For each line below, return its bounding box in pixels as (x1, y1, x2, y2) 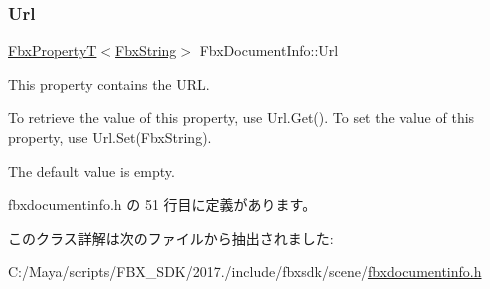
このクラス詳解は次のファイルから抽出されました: (8, 227, 334, 248)
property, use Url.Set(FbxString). (8, 127, 212, 147)
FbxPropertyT (8, 40, 97, 61)
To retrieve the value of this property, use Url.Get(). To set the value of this (8, 107, 475, 128)
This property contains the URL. (8, 73, 210, 94)
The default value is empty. (8, 160, 175, 181)
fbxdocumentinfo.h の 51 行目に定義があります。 (8, 194, 317, 215)
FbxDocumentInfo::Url (199, 40, 339, 61)
